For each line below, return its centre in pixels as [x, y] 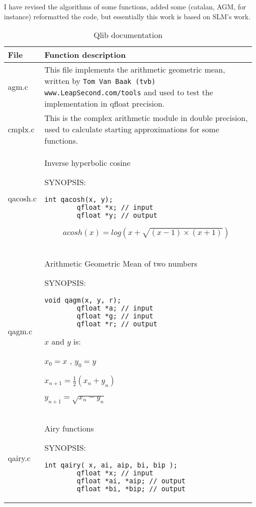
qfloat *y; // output [117, 215]
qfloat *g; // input [115, 316]
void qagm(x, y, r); [83, 300]
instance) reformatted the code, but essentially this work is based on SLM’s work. [127, 16]
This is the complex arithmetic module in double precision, [146, 118]
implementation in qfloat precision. [105, 104]
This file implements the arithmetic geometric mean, [135, 70]
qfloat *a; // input [115, 308]
